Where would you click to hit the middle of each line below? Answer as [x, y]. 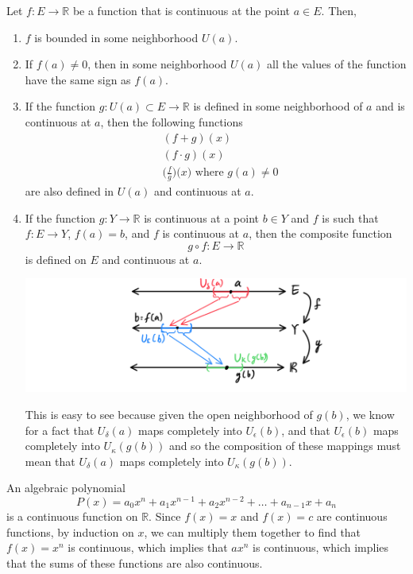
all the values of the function [337, 64]
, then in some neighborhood [157, 64]
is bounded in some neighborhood [116, 37]
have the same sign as [78, 79]
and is [390, 106]
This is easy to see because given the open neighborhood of [169, 414]
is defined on [56, 259]
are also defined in [69, 191]
